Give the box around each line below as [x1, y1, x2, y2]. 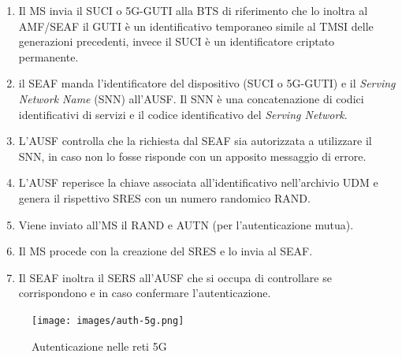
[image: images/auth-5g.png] [32, 314, 184, 326]
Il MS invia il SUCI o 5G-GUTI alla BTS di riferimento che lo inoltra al [18, 2, 368, 18]
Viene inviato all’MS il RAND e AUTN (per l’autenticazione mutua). [18, 216, 354, 232]
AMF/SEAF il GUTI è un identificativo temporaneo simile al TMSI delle [18, 17, 374, 34]
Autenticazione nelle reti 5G [32, 337, 167, 354]
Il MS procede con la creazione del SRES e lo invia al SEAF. [18, 243, 313, 259]
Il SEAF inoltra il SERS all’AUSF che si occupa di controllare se [18, 269, 332, 285]
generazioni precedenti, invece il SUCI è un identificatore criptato [18, 33, 335, 50]
